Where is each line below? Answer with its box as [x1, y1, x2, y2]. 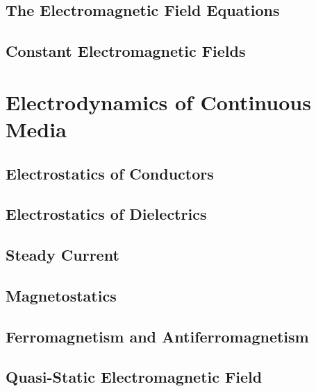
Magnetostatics [6, 284, 117, 306]
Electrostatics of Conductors [6, 162, 214, 184]
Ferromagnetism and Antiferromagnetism [6, 325, 309, 347]
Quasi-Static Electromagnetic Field [6, 366, 263, 388]
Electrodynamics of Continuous [6, 87, 311, 116]
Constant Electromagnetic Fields [6, 40, 246, 62]
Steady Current [6, 244, 119, 266]
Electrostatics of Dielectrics [6, 203, 207, 225]
